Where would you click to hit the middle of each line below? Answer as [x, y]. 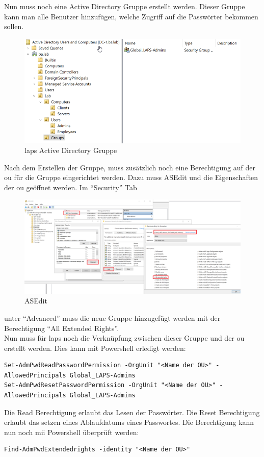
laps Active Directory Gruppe [71, 150]
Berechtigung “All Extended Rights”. [62, 328]
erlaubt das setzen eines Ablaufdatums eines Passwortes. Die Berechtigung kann [129, 422]
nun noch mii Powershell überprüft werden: [72, 432]
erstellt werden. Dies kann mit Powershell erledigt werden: [95, 348]
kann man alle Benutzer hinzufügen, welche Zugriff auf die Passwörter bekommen [131, 16]
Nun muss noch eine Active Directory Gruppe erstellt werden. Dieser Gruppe [125, 6]
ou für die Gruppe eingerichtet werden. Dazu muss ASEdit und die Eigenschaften [131, 177]
